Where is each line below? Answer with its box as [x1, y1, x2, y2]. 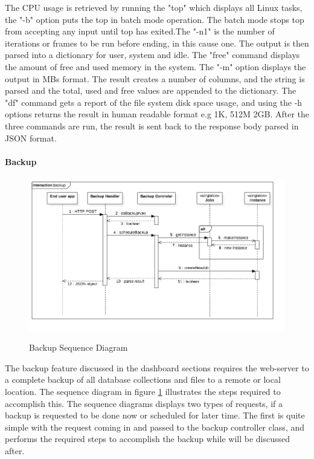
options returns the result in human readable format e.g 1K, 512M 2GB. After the [5, 108, 309, 120]
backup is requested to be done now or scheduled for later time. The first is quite [5, 409, 305, 422]
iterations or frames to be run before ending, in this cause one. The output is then [5, 36, 309, 49]
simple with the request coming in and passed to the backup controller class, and [5, 420, 305, 433]
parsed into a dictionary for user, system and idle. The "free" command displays [5, 48, 300, 61]
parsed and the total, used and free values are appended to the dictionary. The [5, 84, 296, 97]
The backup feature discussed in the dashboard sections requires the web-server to [5, 361, 309, 374]
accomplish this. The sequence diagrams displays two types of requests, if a [5, 397, 283, 409]
